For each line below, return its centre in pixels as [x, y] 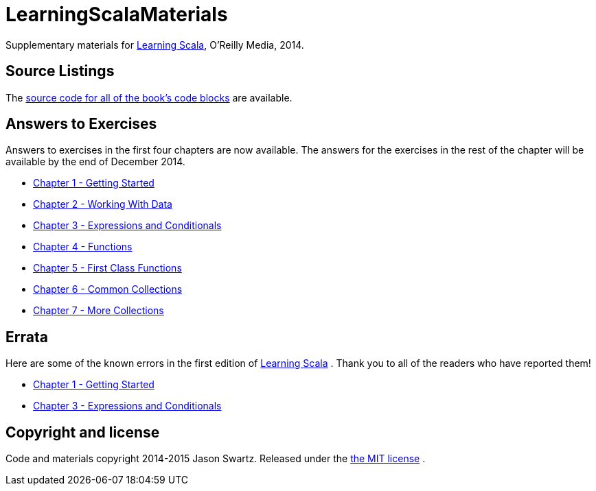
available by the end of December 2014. [95, 162]
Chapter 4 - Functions [83, 247]
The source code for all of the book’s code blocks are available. [149, 97]
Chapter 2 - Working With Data [103, 204]
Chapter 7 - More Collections [99, 311]
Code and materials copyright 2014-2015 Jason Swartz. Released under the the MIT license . [216, 459]
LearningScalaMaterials [117, 14]
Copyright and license [83, 432]
